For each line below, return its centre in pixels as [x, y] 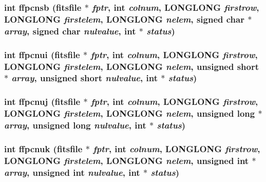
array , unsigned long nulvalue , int [75, 125]
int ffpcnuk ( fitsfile [43, 148]
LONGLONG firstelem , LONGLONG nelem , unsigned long [130, 113]
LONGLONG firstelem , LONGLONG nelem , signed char [124, 19]
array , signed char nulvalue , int [70, 31]
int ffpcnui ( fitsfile [42, 54]
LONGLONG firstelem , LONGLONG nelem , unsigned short [132, 66]
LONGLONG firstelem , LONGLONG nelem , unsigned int [127, 160]
